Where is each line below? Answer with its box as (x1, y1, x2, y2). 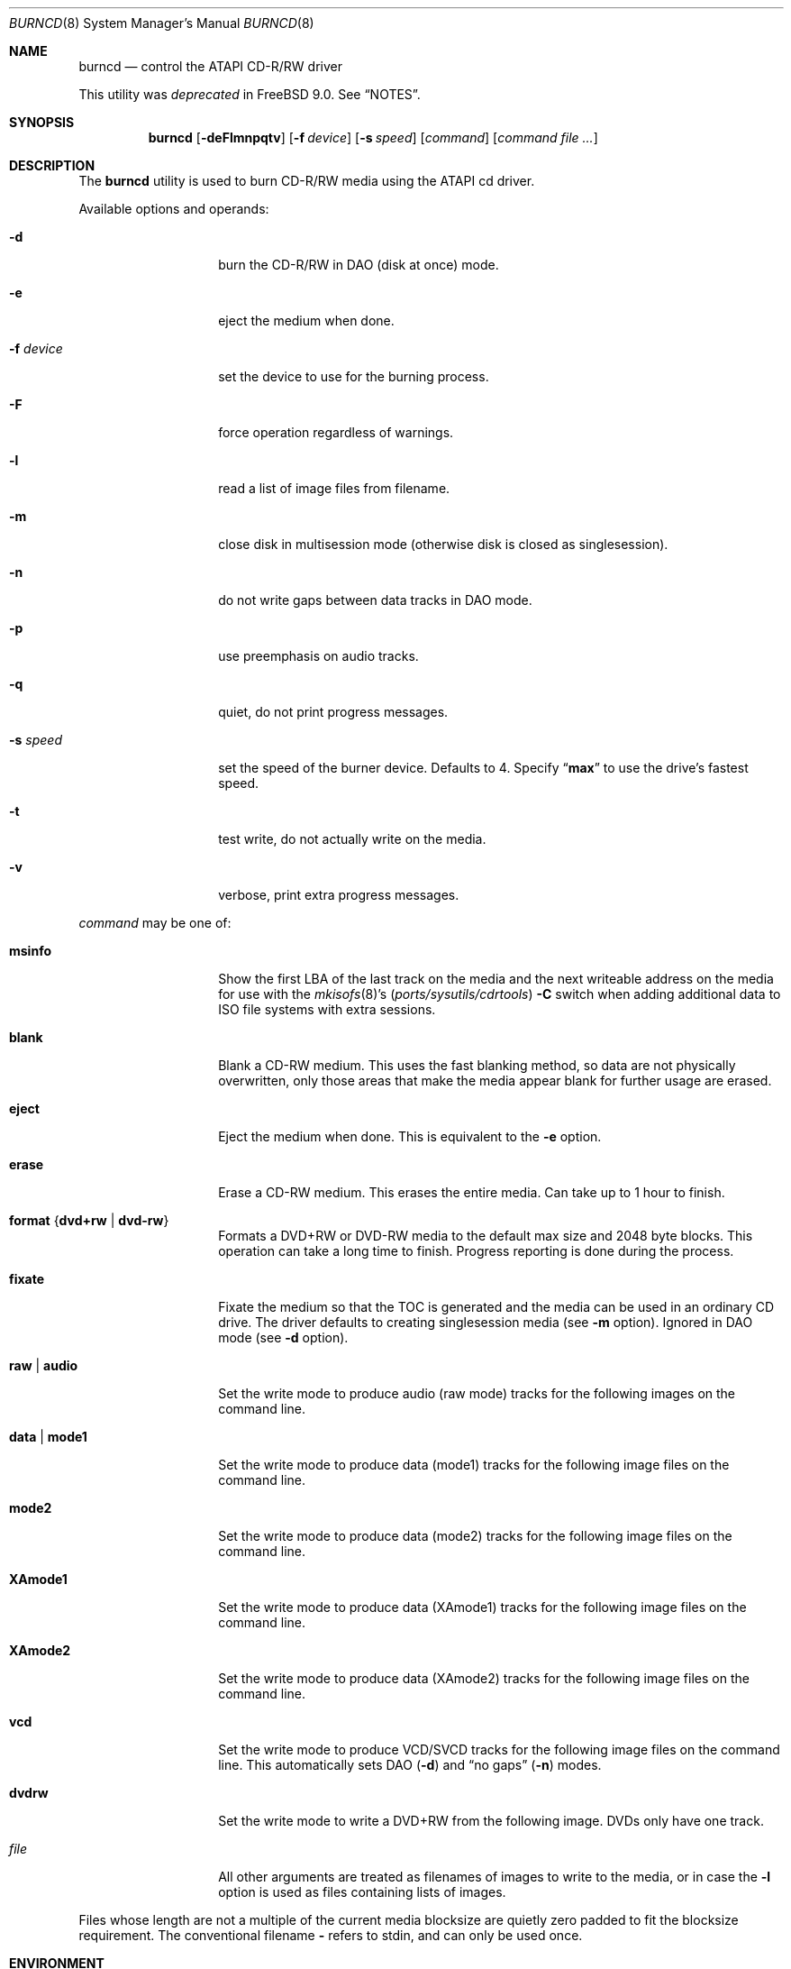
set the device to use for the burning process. (218, 369, 489, 384)
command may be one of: (78, 915, 232, 930)
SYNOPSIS (9, 114, 75, 130)
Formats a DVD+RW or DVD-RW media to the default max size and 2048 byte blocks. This (218, 1228, 753, 1243)
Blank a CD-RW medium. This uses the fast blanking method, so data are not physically (218, 1058, 736, 1073)
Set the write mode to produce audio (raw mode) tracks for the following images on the (218, 1386, 736, 1401)
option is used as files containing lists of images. (218, 1884, 506, 1900)
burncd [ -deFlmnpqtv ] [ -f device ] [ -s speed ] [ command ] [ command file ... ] (148, 130, 598, 145)
